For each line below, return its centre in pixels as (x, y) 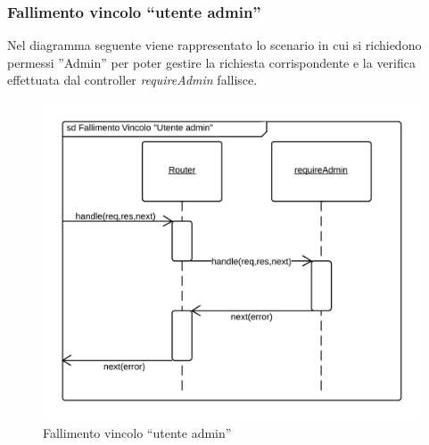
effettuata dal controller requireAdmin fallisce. (132, 80)
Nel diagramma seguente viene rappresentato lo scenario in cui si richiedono (214, 45)
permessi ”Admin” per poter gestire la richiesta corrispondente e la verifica (211, 62)
